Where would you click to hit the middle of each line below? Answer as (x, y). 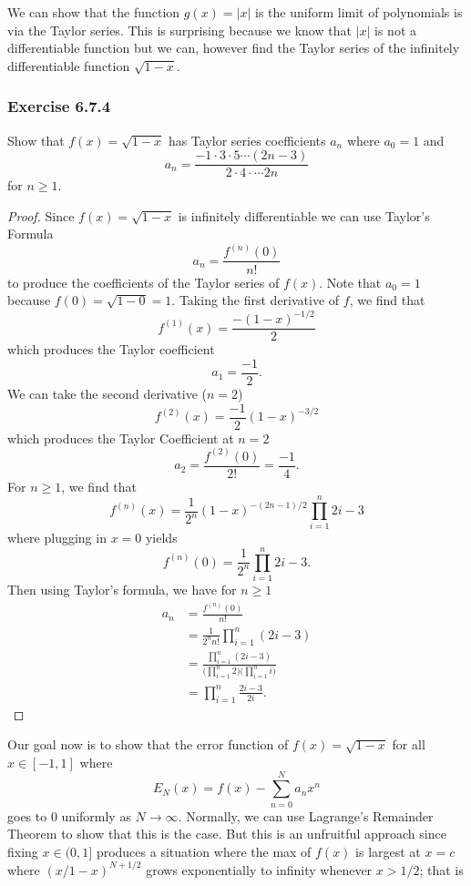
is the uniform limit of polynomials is (359, 12)
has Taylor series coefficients (247, 140)
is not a (395, 30)
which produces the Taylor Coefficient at (121, 438)
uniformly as (96, 815)
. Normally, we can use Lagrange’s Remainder (306, 815)
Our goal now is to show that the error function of (148, 744)
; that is (441, 869)
